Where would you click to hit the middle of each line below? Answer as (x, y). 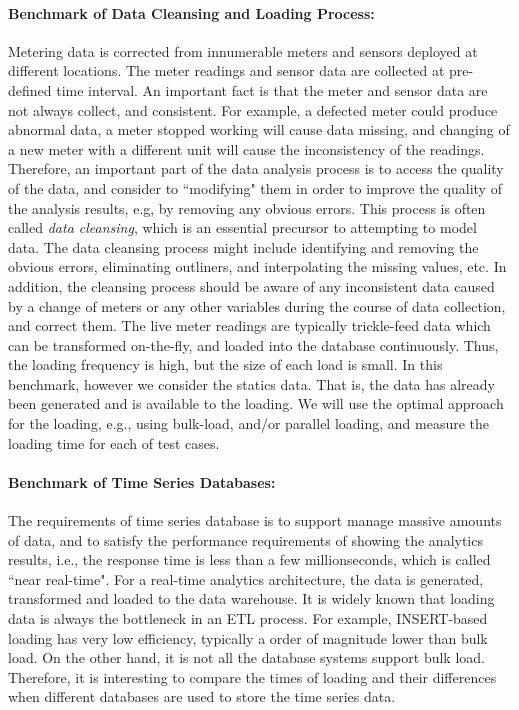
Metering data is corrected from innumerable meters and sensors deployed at (243, 50)
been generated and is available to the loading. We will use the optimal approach (256, 403)
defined (30, 89)
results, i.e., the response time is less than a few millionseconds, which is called (249, 559)
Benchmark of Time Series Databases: (142, 481)
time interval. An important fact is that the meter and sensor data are (272, 89)
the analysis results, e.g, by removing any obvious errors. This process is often (247, 207)
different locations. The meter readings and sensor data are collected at (226, 70)
